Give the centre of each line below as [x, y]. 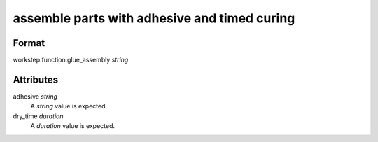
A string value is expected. [69, 106]
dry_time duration [38, 116]
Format [29, 43]
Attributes [36, 79]
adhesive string [35, 96]
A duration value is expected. [73, 126]
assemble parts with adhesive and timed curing [154, 18]
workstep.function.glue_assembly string [71, 60]
